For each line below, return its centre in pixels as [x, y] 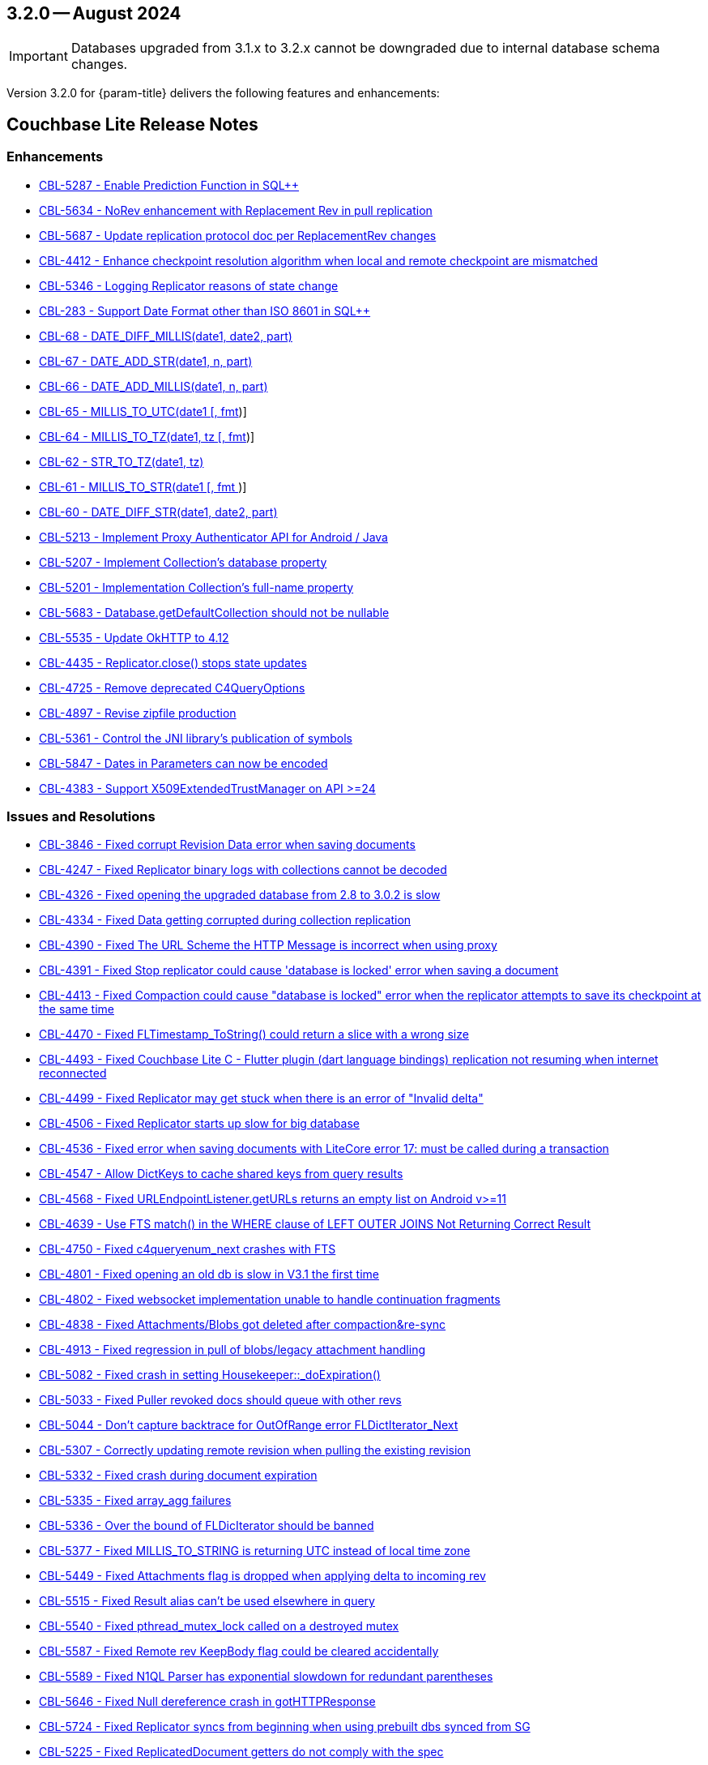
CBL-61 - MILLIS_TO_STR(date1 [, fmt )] [143, 486]
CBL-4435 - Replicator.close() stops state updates [173, 662]
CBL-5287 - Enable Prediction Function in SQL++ [169, 185]
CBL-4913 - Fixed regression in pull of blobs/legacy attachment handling [232, 1350]
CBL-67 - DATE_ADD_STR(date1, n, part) [146, 361]
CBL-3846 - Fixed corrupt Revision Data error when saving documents [227, 845]
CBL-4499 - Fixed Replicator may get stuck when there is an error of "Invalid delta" [261, 1099]
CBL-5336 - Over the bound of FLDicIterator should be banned [207, 1526]
